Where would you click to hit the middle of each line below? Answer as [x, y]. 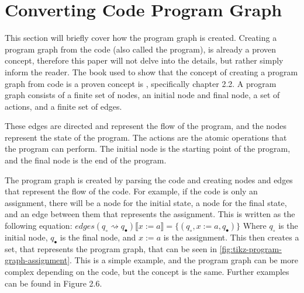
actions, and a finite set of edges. [63, 106]
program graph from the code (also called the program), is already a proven [141, 49]
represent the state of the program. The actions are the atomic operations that [146, 137]
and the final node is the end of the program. [86, 160]
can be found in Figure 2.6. [53, 283]
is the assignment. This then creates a [231, 237]
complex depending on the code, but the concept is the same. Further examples [147, 272]
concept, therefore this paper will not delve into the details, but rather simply [144, 60]
